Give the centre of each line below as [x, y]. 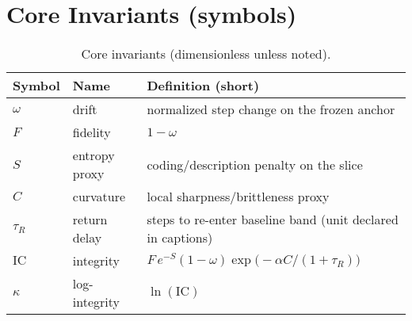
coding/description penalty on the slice [255, 164]
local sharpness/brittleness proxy [238, 197]
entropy [93, 155]
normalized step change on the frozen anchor [271, 109]
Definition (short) [203, 86]
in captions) [180, 238]
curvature [99, 197]
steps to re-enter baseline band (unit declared [273, 220]
